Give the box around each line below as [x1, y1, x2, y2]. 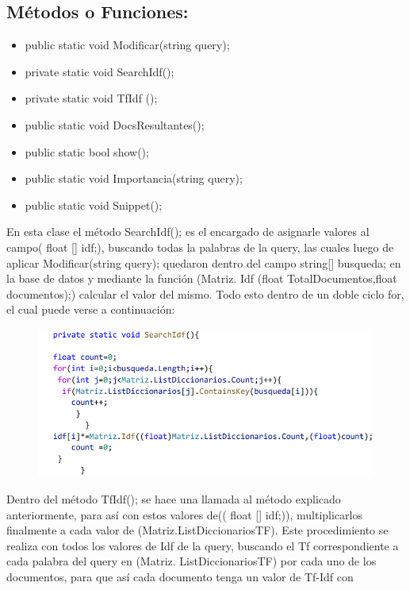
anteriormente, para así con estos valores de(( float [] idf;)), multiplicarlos [6, 506, 362, 523]
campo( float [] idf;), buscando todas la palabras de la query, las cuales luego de [6, 238, 394, 255]
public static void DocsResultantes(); [25, 116, 205, 133]
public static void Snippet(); [25, 196, 163, 213]
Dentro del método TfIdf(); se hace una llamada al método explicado [6, 491, 341, 507]
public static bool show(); [25, 143, 149, 160]
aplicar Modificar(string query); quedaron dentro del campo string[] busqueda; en [6, 254, 401, 271]
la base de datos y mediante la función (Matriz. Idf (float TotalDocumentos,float [6, 270, 397, 287]
